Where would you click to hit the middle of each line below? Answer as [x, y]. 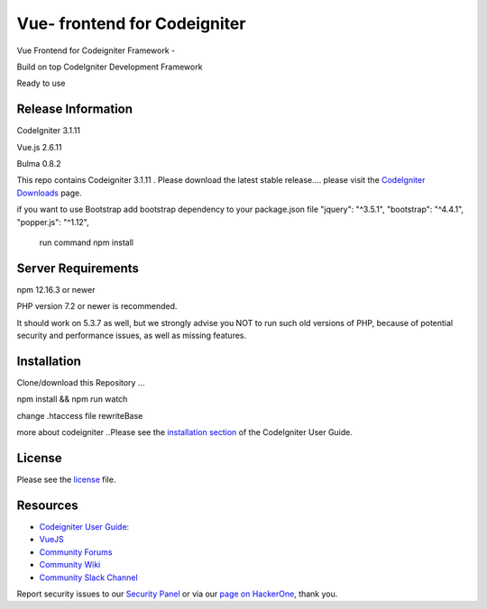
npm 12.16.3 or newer [56, 289]
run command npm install [87, 242]
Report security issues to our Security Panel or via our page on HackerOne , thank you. [177, 594]
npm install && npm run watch [72, 399]
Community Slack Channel [89, 577]
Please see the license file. [66, 480]
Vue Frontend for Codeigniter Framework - [96, 50]
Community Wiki [70, 565]
